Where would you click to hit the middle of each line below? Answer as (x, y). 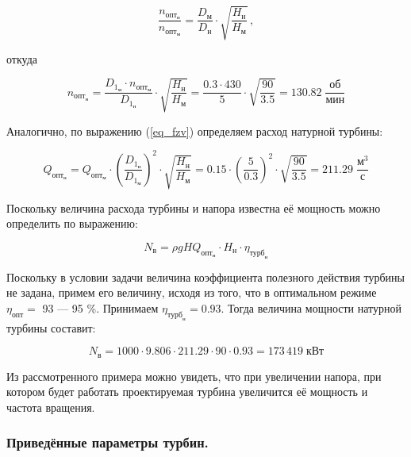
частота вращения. (51, 407)
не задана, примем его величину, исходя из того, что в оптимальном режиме (192, 292)
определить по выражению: (72, 223)
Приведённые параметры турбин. (108, 442)
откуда (22, 58)
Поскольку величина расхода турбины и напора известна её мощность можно (194, 207)
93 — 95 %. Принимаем (100, 307)
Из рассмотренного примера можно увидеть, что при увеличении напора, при (194, 376)
